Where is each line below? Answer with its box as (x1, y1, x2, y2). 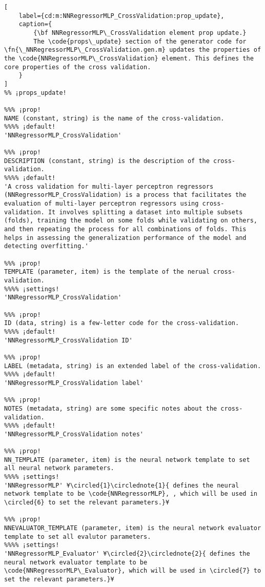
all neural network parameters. (4, 464, 114, 472)
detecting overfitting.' (4, 242, 89, 250)
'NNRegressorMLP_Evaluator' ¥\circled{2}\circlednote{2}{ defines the (4, 550, 250, 557)
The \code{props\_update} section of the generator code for (33, 37, 247, 45)
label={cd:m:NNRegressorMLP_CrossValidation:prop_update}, (18, 12, 225, 19)
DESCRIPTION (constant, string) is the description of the (4, 157, 210, 165)
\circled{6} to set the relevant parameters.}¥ (4, 499, 170, 507)
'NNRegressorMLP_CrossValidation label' (4, 379, 144, 387)
